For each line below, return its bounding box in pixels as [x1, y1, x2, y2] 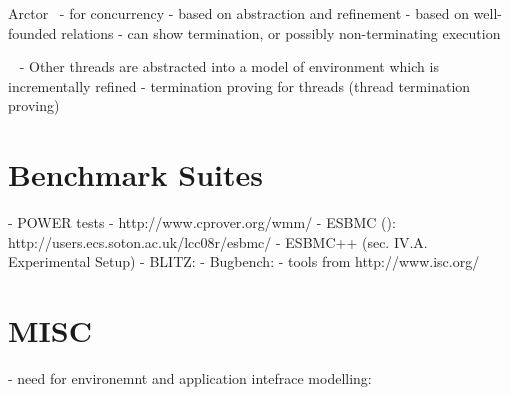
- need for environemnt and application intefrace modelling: [8, 368, 372, 388]
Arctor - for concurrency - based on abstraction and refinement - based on [8, 3, 469, 23]
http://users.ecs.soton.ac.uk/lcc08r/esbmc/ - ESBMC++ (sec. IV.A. [8, 231, 428, 252]
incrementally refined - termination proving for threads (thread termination [8, 75, 471, 96]
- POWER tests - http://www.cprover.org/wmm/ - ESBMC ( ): [8, 212, 396, 233]
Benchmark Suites [8, 154, 264, 195]
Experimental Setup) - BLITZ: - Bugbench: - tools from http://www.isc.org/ [8, 251, 480, 272]
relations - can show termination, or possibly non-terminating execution [61, 22, 501, 43]
